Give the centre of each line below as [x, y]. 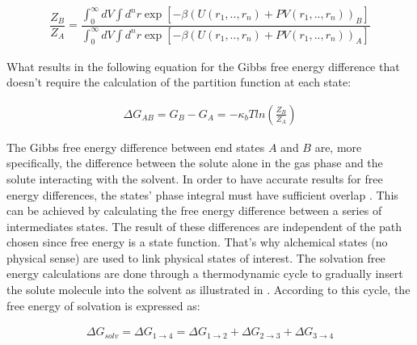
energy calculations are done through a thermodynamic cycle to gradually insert [205, 273]
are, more [338, 147]
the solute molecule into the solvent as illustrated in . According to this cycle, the [208, 290]
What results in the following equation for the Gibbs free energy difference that [203, 66]
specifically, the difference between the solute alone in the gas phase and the [195, 163]
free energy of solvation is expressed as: [103, 305]
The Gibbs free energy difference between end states [136, 147]
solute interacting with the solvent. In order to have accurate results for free [195, 178]
